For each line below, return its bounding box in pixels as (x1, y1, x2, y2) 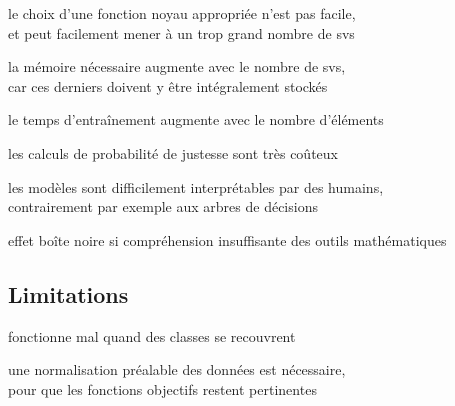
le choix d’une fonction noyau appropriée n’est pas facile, (8, 3, 356, 23)
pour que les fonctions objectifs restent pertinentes (8, 378, 317, 399)
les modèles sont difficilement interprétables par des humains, (8, 176, 384, 197)
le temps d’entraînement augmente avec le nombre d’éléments (8, 109, 384, 130)
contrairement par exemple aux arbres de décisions (8, 196, 318, 217)
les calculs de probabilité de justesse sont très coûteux (8, 142, 338, 163)
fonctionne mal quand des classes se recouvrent (8, 325, 296, 346)
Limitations (8, 278, 129, 309)
